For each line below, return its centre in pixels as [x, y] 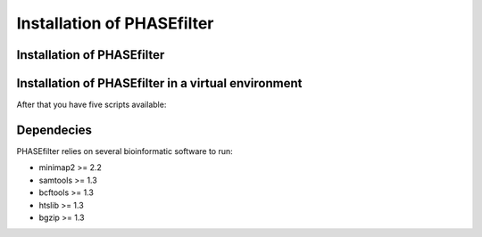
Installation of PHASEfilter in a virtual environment [159, 83]
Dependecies [54, 130]
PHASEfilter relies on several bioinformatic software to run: [125, 151]
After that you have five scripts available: [91, 105]
